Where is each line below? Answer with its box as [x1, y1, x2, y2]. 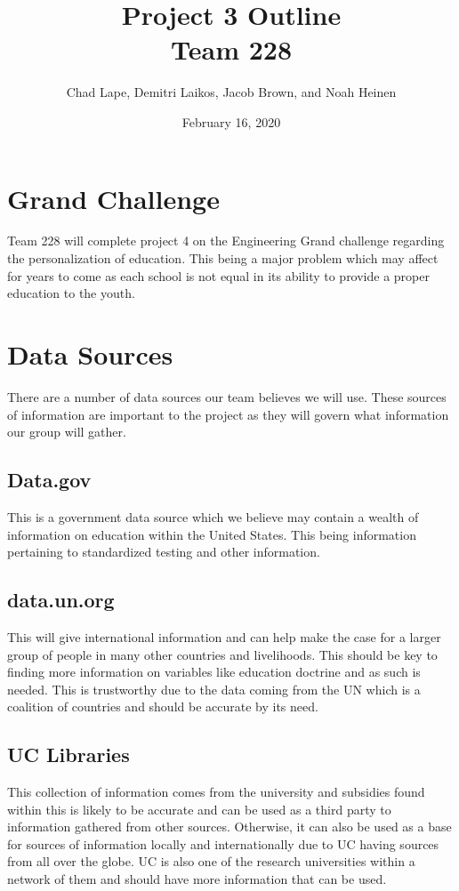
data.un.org [7, 586, 115, 614]
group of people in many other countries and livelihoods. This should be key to [7, 645, 438, 663]
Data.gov [7, 466, 92, 494]
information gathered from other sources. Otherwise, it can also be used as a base [7, 817, 452, 836]
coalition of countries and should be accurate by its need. [7, 697, 318, 716]
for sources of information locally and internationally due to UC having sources [7, 834, 439, 853]
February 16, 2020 [181, 112, 281, 131]
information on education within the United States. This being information [7, 525, 416, 543]
